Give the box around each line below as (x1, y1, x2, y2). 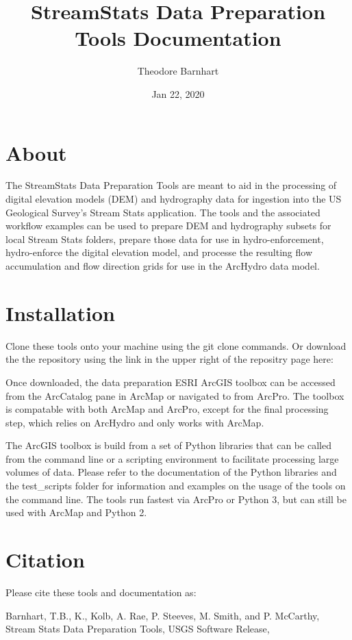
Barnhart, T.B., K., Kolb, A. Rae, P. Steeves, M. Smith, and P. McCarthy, (5, 608, 320, 622)
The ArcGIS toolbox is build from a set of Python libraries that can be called (5, 438, 331, 452)
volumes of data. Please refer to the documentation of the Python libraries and (5, 465, 337, 479)
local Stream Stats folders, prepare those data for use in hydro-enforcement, (5, 231, 324, 246)
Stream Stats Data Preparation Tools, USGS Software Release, (5, 622, 270, 636)
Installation (5, 298, 115, 327)
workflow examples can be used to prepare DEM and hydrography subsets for (5, 218, 331, 233)
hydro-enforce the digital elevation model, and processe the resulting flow (5, 245, 312, 259)
